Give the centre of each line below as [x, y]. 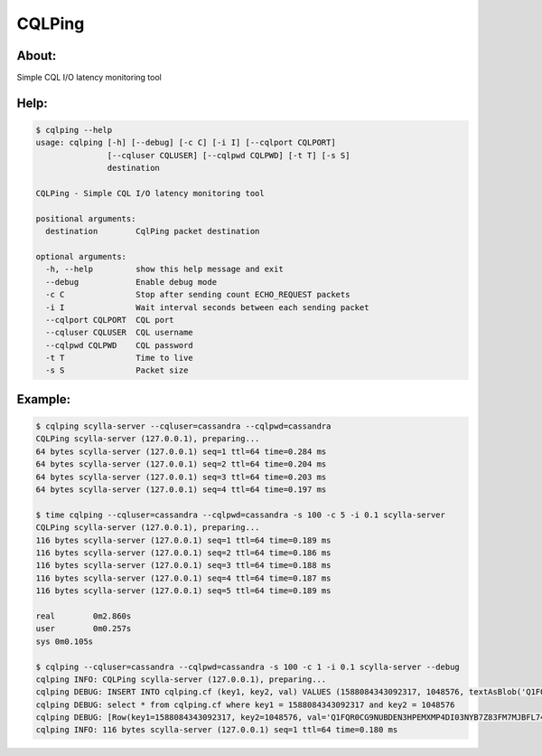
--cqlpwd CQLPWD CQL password [119, 345]
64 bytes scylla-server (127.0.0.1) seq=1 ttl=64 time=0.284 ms [181, 451]
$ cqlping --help [74, 130]
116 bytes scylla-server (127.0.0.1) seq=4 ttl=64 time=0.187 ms [183, 578]
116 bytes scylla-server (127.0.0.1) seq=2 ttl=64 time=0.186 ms [183, 553]
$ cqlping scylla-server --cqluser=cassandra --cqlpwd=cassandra [183, 426]
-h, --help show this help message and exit [164, 269]
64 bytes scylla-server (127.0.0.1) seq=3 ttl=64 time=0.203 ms [181, 477]
